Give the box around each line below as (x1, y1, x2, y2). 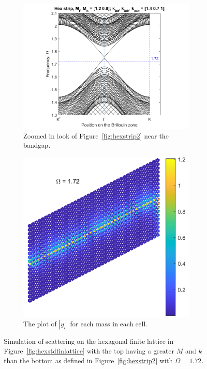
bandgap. (23, 140, 51, 150)
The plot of (23, 319, 57, 329)
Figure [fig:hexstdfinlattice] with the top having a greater (4, 346, 175, 356)
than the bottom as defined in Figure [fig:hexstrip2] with (4, 355, 173, 365)
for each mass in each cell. (70, 319, 148, 329)
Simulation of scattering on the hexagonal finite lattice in (4, 336, 174, 346)
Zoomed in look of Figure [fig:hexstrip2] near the (23, 130, 169, 140)
